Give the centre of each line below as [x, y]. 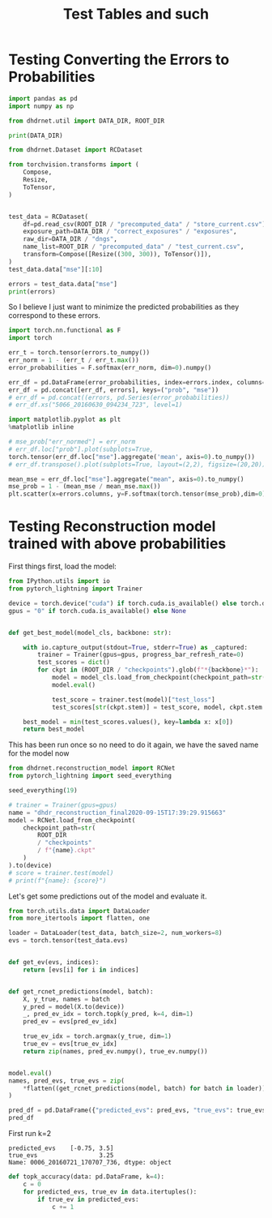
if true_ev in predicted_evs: [88, 1199]
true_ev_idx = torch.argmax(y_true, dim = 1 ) [98, 1036]
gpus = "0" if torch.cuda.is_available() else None [97, 611]
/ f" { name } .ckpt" [66, 851]
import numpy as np [41, 106]
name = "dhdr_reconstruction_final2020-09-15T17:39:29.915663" [117, 813]
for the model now [39, 753]
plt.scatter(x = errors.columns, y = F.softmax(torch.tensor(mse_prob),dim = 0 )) [139, 494]
